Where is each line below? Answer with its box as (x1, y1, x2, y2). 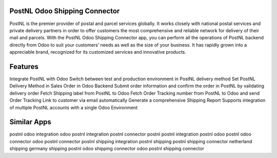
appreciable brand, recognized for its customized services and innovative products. (9, 49, 187, 55)
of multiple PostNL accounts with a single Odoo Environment (9, 104, 138, 110)
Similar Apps (9, 118, 51, 126)
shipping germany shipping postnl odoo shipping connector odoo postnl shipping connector (9, 146, 205, 152)
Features (9, 62, 38, 71)
